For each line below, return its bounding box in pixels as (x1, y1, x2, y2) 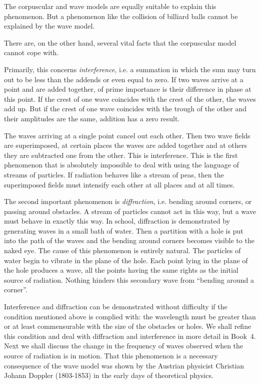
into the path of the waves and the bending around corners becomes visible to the (4, 235, 254, 246)
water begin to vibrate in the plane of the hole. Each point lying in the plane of (4, 255, 248, 265)
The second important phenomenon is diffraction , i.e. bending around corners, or (4, 196, 252, 207)
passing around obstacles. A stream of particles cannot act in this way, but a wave (4, 206, 256, 216)
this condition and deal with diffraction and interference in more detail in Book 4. (4, 330, 256, 341)
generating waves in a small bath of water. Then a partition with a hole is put (4, 225, 243, 236)
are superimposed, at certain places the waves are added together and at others (4, 140, 247, 150)
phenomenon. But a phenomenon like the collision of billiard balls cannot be (4, 11, 238, 21)
